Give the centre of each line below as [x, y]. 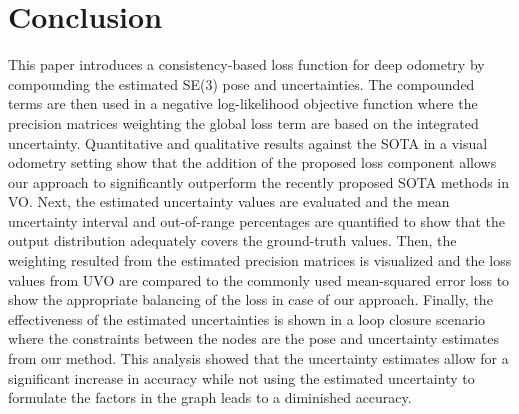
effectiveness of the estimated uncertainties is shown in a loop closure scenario [247, 318]
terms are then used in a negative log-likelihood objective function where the [243, 103]
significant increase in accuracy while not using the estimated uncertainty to [241, 377]
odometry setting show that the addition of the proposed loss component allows [252, 162]
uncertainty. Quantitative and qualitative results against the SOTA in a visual [248, 142]
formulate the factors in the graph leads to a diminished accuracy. [210, 397]
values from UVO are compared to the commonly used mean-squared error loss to [259, 279]
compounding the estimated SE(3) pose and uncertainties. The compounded [241, 83]
